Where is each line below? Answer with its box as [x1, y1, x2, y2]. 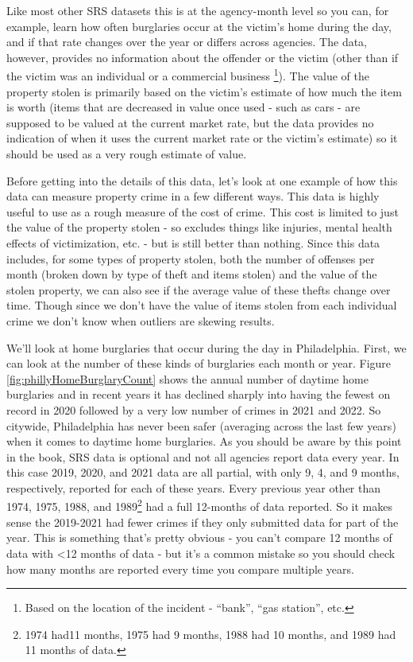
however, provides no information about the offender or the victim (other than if [6, 49, 399, 65]
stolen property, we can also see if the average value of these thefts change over [6, 281, 391, 298]
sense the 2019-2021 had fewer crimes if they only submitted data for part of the [6, 513, 399, 530]
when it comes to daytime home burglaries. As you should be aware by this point [6, 433, 402, 450]
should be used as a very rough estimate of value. [6, 146, 247, 162]
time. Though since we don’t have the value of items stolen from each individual [6, 297, 397, 313]
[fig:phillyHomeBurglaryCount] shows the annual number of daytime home [6, 370, 369, 387]
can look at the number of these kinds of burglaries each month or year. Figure [6, 355, 392, 372]
